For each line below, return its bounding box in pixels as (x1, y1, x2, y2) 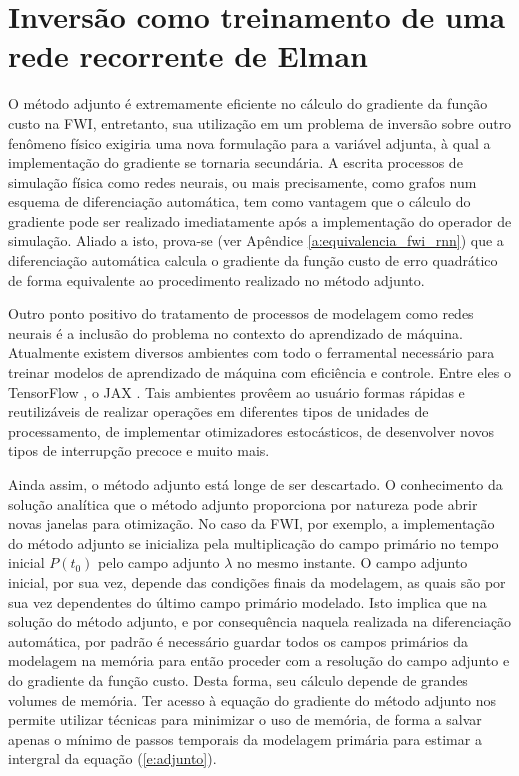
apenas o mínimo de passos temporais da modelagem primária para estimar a (8, 728, 482, 749)
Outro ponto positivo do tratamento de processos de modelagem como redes (8, 303, 474, 324)
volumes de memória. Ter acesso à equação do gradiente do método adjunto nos (8, 689, 497, 710)
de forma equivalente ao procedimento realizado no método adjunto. (8, 269, 425, 290)
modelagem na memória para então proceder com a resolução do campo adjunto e (8, 650, 510, 671)
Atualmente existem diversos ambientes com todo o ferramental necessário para (8, 342, 495, 363)
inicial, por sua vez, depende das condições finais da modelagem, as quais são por (8, 571, 506, 592)
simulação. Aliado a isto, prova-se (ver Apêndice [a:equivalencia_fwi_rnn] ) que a (8, 230, 504, 251)
